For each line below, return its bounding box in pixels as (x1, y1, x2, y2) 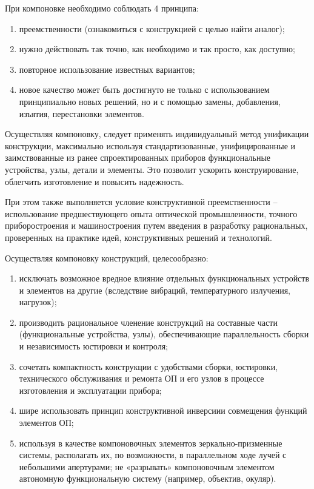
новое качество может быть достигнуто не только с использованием (19, 83, 270, 96)
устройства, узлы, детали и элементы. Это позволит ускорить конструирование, (5, 163, 299, 175)
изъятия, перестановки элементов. (19, 107, 144, 120)
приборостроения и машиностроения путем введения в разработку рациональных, (5, 219, 308, 232)
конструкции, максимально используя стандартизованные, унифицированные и (5, 139, 296, 152)
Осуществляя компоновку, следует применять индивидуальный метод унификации (5, 127, 309, 140)
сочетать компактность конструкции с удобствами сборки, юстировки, (19, 360, 278, 373)
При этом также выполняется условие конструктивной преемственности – (5, 195, 278, 208)
